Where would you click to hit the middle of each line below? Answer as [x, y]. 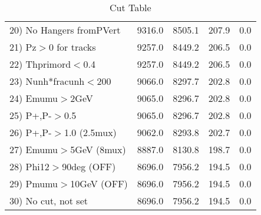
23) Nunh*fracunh [47, 81]
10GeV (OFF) [99, 183]
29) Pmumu [34, 183]
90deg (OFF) [89, 166]
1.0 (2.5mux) [90, 132]
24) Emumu [34, 98]
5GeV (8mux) [98, 149]
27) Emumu [34, 149]
